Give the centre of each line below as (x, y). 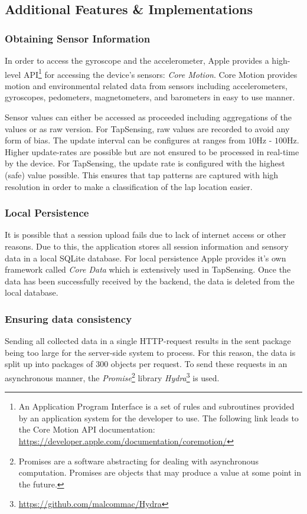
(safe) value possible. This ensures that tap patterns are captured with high (142, 175)
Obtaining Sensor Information (78, 38)
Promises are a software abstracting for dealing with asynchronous (138, 461)
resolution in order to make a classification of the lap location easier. (129, 186)
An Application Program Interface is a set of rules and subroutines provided (156, 406)
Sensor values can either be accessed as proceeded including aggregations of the (148, 117)
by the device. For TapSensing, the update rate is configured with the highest (145, 163)
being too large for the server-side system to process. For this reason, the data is (150, 352)
